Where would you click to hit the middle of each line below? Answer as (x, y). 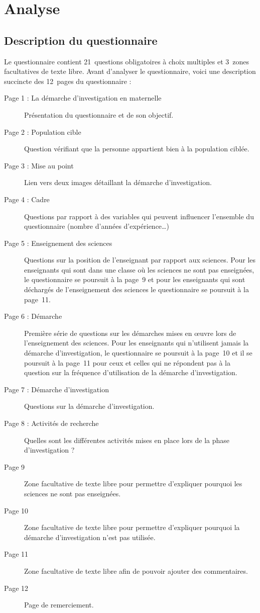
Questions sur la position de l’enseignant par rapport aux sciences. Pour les (140, 260)
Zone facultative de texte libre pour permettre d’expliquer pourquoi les (133, 484)
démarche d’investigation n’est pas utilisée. (90, 537)
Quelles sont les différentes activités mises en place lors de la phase (127, 440)
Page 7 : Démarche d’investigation (56, 389)
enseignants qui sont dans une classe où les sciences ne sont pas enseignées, (139, 269)
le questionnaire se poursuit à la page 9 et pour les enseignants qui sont (135, 279)
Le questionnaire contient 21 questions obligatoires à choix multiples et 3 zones (126, 61)
